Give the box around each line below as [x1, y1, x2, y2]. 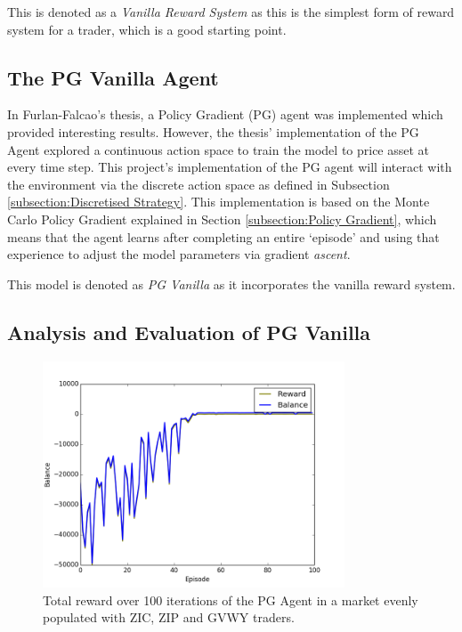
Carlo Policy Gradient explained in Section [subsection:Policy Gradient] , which [7, 209, 437, 228]
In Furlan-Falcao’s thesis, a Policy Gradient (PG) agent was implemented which [7, 105, 443, 124]
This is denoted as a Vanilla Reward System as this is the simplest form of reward [7, 3, 455, 20]
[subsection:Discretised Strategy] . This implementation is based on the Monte [7, 192, 430, 211]
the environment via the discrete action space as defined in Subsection [7, 174, 390, 193]
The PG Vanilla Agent [7, 63, 219, 91]
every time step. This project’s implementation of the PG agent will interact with [7, 158, 452, 176]
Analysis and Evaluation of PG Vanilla [7, 318, 371, 345]
